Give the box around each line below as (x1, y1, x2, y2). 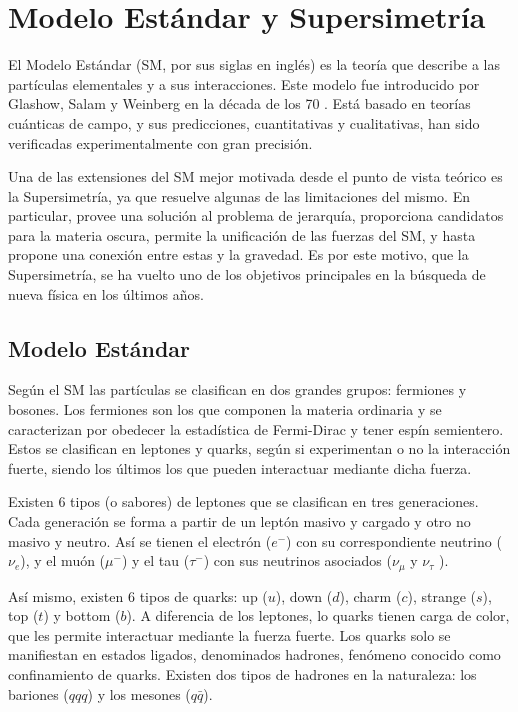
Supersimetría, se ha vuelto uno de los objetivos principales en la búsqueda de (8, 264, 486, 285)
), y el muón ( (20, 550, 106, 571)
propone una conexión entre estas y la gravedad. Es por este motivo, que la (8, 244, 469, 265)
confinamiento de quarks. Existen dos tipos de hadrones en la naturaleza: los (8, 664, 477, 685)
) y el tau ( (121, 550, 190, 571)
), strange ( (407, 585, 477, 606)
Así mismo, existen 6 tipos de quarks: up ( (8, 585, 268, 606)
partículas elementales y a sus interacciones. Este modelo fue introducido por (8, 73, 480, 94)
